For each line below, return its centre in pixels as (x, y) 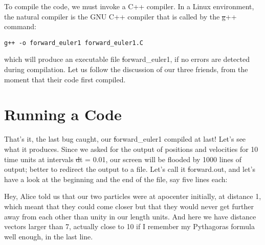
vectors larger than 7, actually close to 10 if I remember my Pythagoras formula (129, 226)
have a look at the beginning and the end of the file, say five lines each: (116, 179)
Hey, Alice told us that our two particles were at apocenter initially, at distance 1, (133, 196)
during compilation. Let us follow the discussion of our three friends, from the (126, 69)
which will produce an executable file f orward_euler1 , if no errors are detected (127, 59)
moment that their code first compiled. (65, 79)
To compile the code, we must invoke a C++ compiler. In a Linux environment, (129, 6)
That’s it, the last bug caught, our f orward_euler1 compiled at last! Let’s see (125, 139)
